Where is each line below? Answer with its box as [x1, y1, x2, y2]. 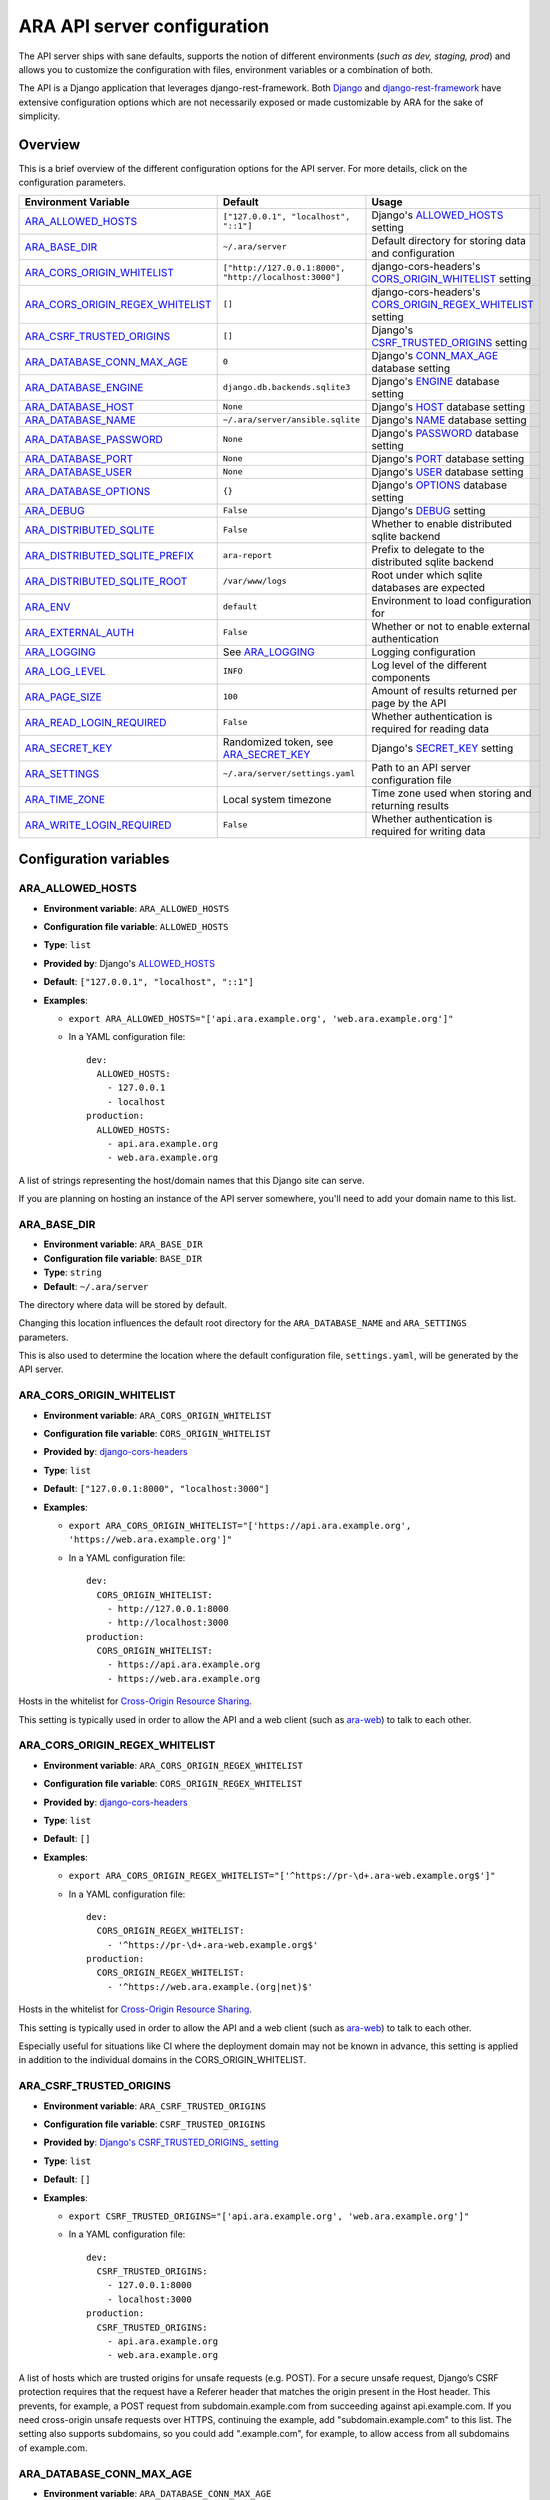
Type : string [43, 1266, 102, 1279]
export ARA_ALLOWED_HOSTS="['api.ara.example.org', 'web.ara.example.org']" [68, 1013, 454, 1024]
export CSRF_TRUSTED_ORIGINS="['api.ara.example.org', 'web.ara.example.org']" [68, 2210, 470, 2222]
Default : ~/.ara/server [43, 1280, 149, 1292]
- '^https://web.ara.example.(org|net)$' [106, 1981, 314, 1992]
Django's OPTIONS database [371, 478, 508, 492]
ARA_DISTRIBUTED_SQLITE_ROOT [24, 574, 188, 588]
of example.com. [18, 2441, 88, 2454]
